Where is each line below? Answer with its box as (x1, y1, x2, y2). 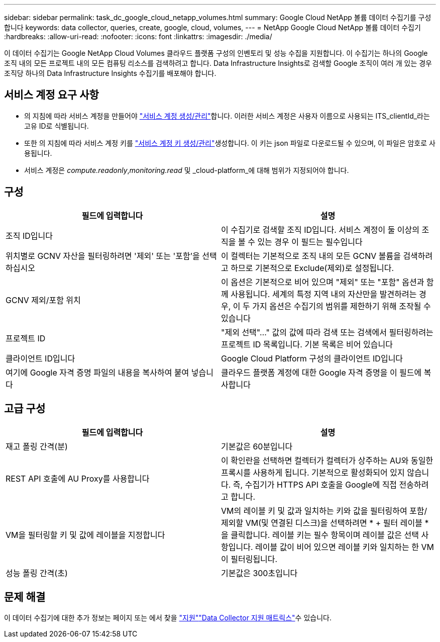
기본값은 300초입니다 (221, 568, 298, 578)
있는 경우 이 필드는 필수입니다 (257, 236, 363, 247)
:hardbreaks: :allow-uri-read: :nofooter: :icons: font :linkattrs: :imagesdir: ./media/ (4, 32, 272, 41)
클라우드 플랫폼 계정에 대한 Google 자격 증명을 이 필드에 (221, 367, 422, 378)
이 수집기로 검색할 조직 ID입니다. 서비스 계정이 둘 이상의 (221, 224, 420, 235)
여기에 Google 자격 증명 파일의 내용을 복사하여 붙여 (6, 367, 189, 378)
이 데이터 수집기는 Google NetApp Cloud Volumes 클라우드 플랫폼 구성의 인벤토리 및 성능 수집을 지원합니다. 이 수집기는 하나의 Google (4, 49, 428, 57)
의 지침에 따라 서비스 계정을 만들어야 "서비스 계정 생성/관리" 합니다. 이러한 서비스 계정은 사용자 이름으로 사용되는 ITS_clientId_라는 (24, 111, 430, 120)
